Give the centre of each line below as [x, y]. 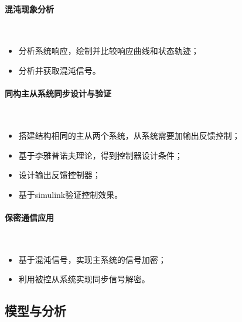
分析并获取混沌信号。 [59, 70]
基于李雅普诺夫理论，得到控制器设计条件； [100, 155]
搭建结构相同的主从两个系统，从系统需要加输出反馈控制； [129, 135]
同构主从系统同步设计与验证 [58, 93]
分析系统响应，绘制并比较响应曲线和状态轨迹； [109, 51]
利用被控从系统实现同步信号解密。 [84, 279]
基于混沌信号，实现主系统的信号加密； [92, 259]
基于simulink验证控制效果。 [71, 194]
